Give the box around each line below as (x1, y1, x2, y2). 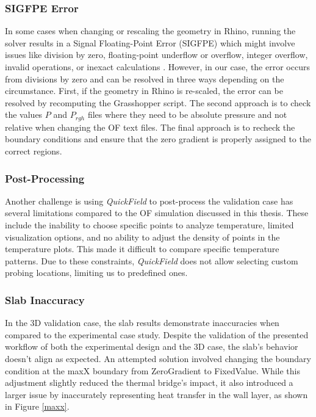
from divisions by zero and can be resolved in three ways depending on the (5, 72, 284, 85)
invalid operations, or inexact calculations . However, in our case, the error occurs (5, 60, 310, 73)
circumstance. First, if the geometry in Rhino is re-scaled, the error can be (5, 84, 283, 97)
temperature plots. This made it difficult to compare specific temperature (5, 242, 279, 255)
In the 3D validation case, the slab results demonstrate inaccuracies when (5, 316, 279, 329)
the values (5, 108, 43, 121)
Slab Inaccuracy (5, 292, 85, 307)
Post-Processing (5, 170, 85, 186)
